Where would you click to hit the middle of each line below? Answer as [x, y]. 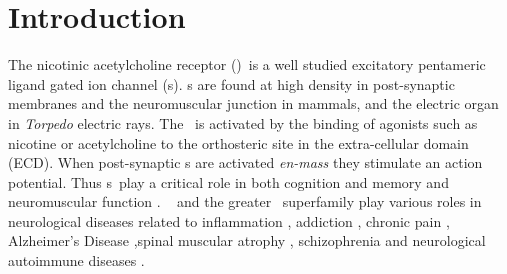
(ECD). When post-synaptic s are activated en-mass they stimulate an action [245, 162]
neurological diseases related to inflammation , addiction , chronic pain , [229, 220]
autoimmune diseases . [76, 260]
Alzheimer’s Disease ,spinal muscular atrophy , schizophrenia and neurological [247, 240]
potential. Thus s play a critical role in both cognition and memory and [228, 181]
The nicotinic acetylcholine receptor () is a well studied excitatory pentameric [247, 64]
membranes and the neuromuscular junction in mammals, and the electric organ [253, 103]
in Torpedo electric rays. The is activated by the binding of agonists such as [243, 122]
